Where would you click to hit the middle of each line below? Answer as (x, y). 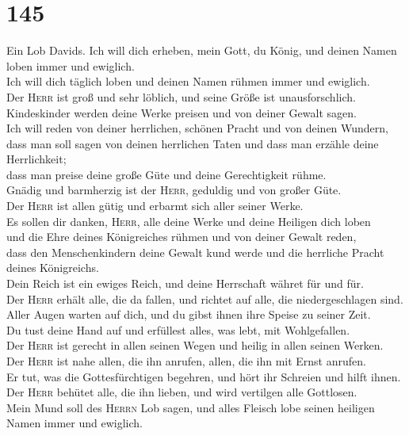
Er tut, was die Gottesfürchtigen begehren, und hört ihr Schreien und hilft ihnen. (204, 376)
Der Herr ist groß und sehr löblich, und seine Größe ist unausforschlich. (181, 96)
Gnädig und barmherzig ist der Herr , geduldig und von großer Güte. (174, 190)
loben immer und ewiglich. (71, 65)
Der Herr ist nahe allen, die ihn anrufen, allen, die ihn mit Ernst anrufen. (186, 361)
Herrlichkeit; (36, 159)
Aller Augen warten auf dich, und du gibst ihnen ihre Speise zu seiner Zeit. (189, 314)
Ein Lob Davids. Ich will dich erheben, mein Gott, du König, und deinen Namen (202, 50)
